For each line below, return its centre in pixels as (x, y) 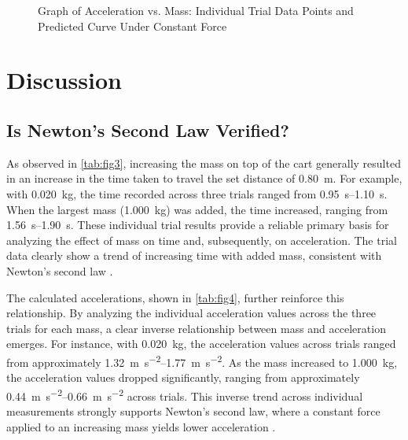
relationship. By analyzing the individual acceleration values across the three (191, 313)
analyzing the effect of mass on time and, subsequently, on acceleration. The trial (202, 240)
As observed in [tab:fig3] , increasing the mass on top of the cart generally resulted (204, 163)
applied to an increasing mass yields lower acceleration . (141, 426)
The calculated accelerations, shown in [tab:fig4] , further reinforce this (175, 297)
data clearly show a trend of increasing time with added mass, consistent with (194, 255)
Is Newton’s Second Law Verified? (148, 129)
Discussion (64, 80)
